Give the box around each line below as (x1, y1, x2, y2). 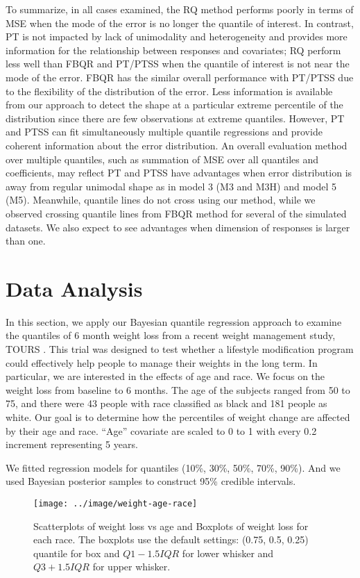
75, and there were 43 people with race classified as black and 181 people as (6, 396, 327, 411)
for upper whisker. (92, 559, 171, 574)
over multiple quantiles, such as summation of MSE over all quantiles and (6, 151, 318, 166)
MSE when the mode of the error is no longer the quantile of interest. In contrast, (6, 15, 354, 30)
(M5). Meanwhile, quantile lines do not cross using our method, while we (6, 192, 316, 207)
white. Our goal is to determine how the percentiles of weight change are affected (6, 409, 350, 424)
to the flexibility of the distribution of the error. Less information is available (6, 83, 333, 98)
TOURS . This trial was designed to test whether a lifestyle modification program (6, 342, 354, 356)
